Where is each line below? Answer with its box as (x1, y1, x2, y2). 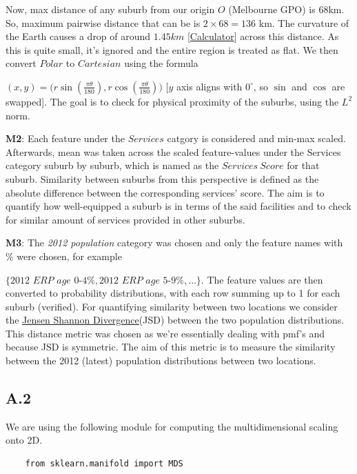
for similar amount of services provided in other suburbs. (6, 212, 245, 226)
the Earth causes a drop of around (6, 29, 151, 43)
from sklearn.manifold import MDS (25, 459, 183, 469)
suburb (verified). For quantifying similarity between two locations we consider (6, 299, 338, 313)
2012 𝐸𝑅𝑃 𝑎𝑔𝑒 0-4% (10, 275, 95, 286)
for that (287, 158, 320, 172)
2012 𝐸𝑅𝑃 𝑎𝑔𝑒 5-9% (99, 275, 184, 286)
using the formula (124, 56, 198, 70)
